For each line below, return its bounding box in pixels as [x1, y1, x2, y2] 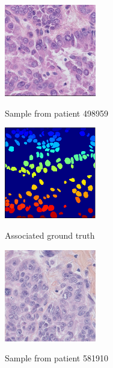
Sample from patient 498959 [5, 106, 108, 119]
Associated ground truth [5, 228, 95, 241]
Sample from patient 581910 [5, 352, 108, 364]
